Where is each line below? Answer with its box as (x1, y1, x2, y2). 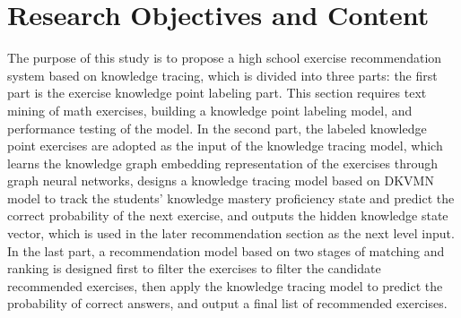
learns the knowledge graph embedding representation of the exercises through (7, 153, 439, 172)
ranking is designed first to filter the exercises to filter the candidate (7, 259, 381, 278)
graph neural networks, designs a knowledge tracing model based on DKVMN (7, 171, 434, 190)
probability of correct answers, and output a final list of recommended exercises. (7, 294, 448, 313)
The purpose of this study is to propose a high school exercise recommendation (7, 48, 442, 67)
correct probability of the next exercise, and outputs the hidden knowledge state (7, 206, 448, 225)
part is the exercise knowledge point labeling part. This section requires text (7, 83, 427, 102)
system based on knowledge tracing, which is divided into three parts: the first (7, 65, 438, 84)
